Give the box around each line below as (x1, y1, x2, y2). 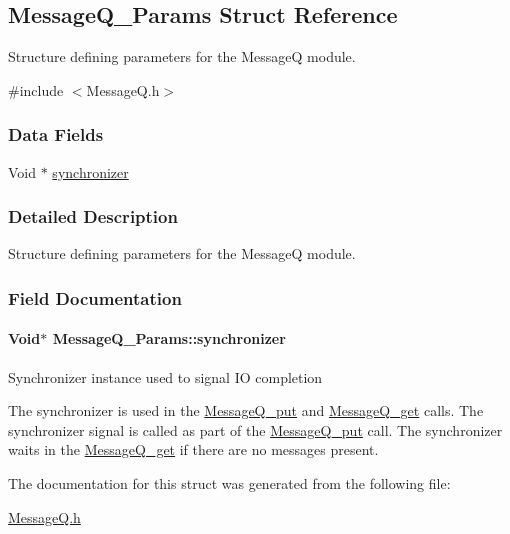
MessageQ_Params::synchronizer (52, 328, 286, 349)
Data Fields (8, 122, 104, 147)
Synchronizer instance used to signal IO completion (8, 366, 323, 387)
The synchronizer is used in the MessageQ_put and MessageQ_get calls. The (8, 400, 484, 421)
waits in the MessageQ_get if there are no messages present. (8, 439, 379, 460)
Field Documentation (8, 285, 182, 310)
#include (8, 79, 64, 100)
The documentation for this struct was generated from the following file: (8, 473, 451, 494)
